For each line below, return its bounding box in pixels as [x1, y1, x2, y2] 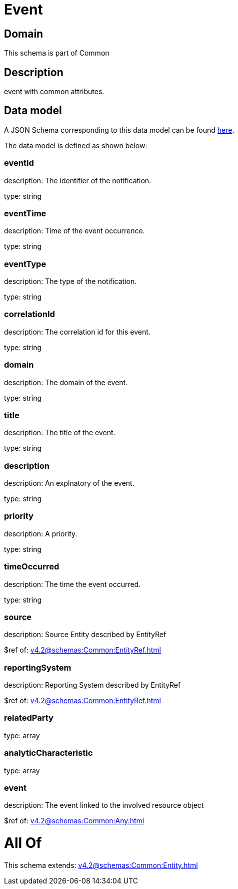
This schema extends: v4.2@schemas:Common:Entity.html [4, 860, 198, 869]
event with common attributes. [4, 87, 104, 96]
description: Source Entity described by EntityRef [4, 630, 166, 639]
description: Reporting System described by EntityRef [4, 681, 181, 690]
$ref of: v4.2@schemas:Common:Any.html [4, 816, 144, 825]
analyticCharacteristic [4, 748, 93, 758]
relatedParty [4, 713, 53, 723]
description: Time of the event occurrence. [4, 226, 145, 235]
